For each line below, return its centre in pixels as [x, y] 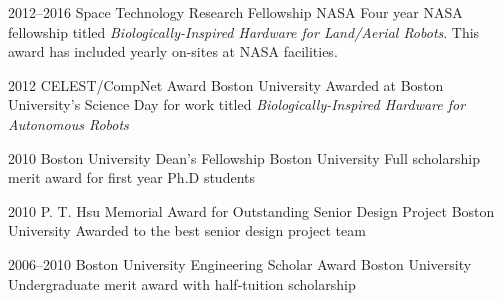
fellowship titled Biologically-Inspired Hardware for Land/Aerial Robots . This [244, 31]
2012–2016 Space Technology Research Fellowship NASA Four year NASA [235, 12]
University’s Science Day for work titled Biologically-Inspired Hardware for [237, 104]
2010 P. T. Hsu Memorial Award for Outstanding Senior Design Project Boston [251, 210]
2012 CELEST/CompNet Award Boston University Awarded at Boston [226, 84]
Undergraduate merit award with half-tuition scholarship [182, 283]
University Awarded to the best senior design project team [187, 230]
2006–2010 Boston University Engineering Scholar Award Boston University [240, 263]
